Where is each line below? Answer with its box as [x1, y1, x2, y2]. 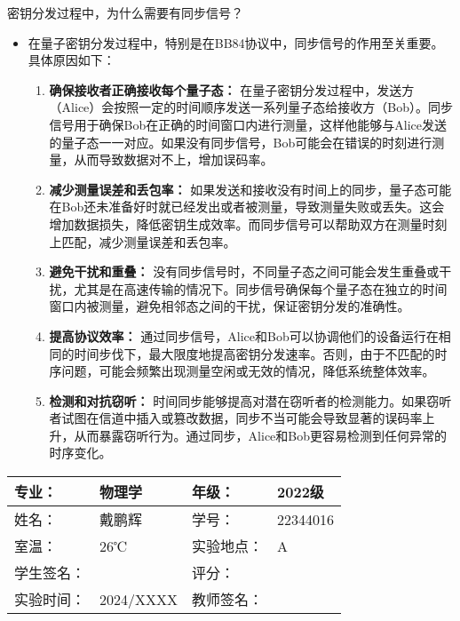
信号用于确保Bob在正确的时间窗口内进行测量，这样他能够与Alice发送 [49, 115, 448, 133]
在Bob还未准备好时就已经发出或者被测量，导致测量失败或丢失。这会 [49, 197, 445, 216]
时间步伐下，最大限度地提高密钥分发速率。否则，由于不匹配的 [74, 344, 435, 362]
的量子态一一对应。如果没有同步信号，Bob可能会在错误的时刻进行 [49, 132, 432, 151]
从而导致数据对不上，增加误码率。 [74, 150, 274, 169]
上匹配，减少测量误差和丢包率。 [49, 232, 236, 251]
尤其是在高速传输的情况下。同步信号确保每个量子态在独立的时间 [74, 279, 448, 298]
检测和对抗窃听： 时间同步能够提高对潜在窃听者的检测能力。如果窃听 [49, 391, 452, 410]
